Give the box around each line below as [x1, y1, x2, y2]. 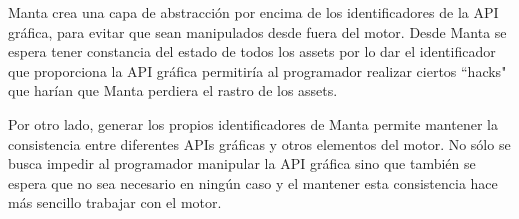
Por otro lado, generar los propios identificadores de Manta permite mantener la [8, 113, 498, 134]
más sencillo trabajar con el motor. [8, 192, 222, 213]
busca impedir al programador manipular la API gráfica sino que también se [8, 153, 476, 174]
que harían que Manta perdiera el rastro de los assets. [8, 80, 338, 101]
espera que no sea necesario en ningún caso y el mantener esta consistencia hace [8, 172, 498, 193]
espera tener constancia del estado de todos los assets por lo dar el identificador [8, 41, 496, 62]
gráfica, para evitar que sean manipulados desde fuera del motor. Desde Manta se [8, 21, 507, 42]
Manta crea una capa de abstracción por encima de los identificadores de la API [8, 2, 499, 22]
